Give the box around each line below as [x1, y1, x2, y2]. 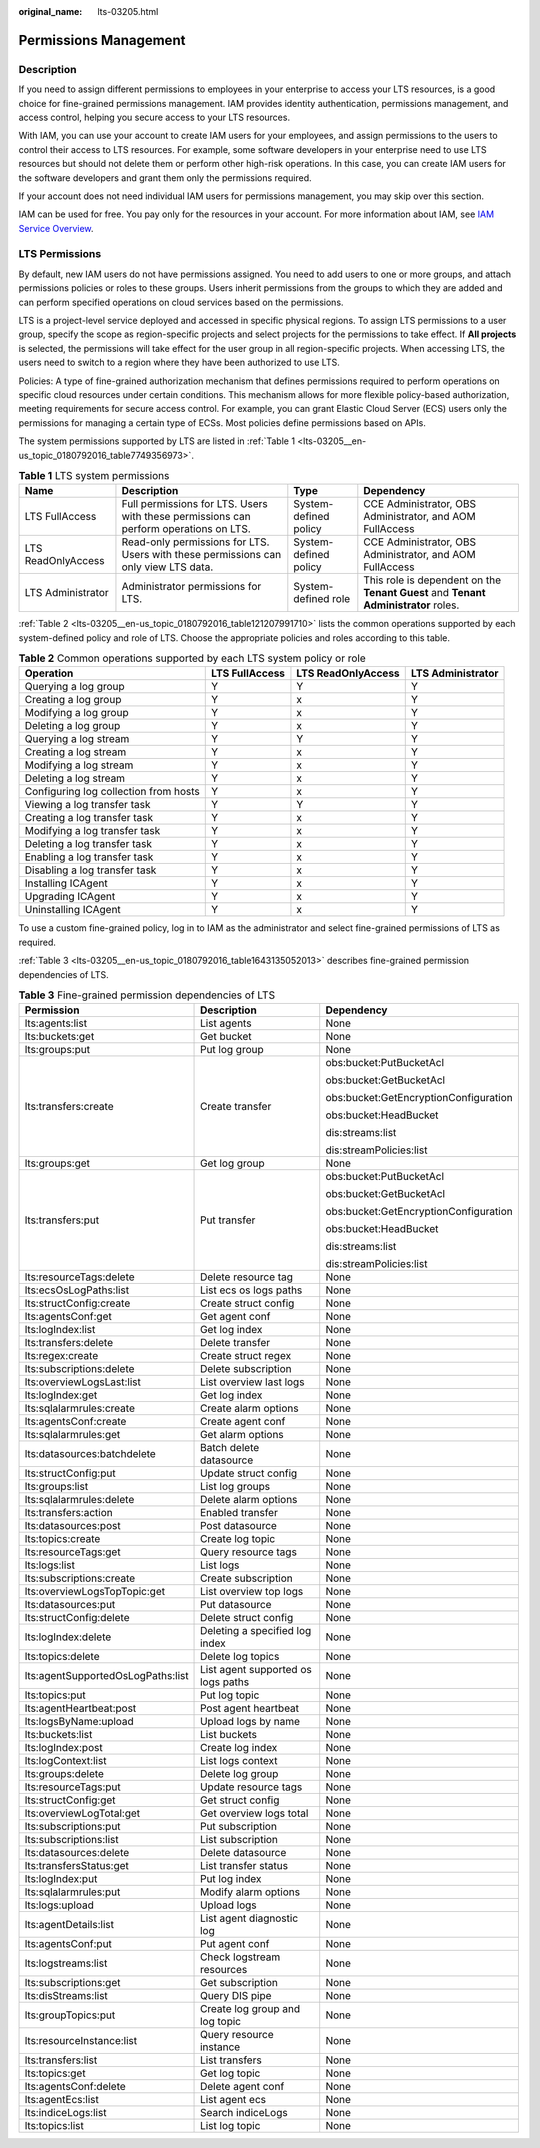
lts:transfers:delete [24, 1336, 114, 1350]
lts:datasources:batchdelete [24, 1447, 157, 1461]
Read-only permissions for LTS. [121, 535, 270, 549]
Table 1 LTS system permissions [18, 469, 170, 483]
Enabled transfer [200, 1506, 279, 1520]
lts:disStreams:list [24, 1989, 109, 2003]
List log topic [200, 2119, 261, 2133]
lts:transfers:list [24, 2053, 98, 2067]
